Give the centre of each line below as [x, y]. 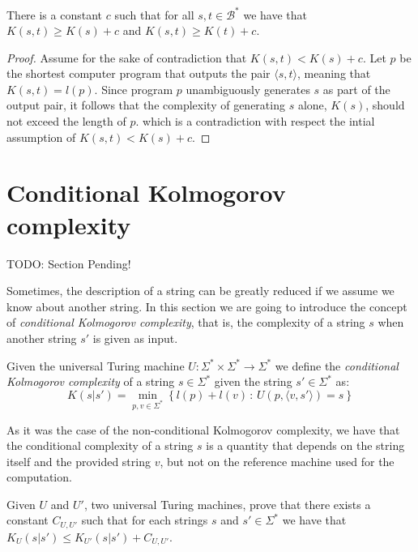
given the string [253, 381]
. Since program [134, 89]
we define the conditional [337, 365]
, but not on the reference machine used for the [277, 461]
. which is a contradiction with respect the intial [255, 121]
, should [385, 105]
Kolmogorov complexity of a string [91, 381]
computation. [39, 477]
